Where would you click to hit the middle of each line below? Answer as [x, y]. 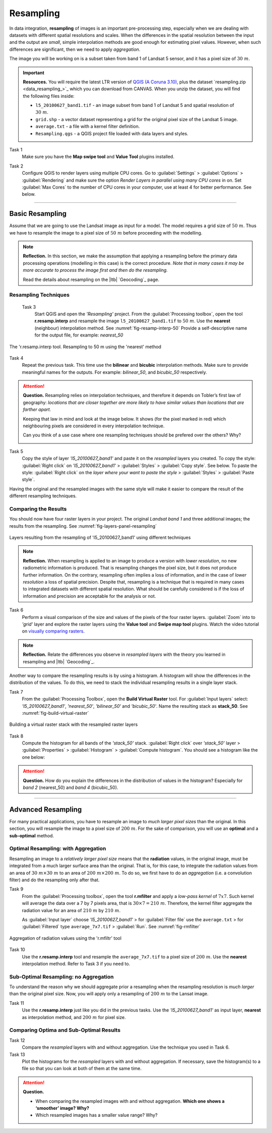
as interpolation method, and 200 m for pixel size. [74, 1017]
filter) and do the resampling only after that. [55, 880]
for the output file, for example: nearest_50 [79, 335]
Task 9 [16, 889]
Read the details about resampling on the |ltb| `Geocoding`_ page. [91, 279]
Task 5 [16, 451]
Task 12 [17, 1040]
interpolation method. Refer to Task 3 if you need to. [76, 964]
